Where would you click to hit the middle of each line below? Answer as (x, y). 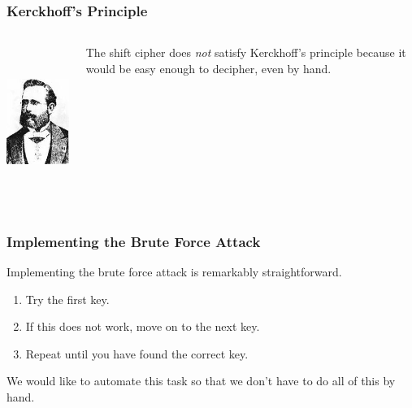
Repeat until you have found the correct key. (137, 353)
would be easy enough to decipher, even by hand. (208, 68)
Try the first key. (67, 299)
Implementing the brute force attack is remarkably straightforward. (174, 271)
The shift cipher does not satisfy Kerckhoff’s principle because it (246, 52)
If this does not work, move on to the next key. (143, 326)
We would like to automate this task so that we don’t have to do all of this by (201, 381)
